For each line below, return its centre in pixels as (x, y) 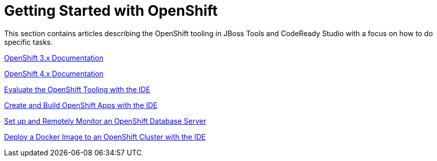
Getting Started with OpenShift (111, 11)
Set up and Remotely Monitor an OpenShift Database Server (105, 121)
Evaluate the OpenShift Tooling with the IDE (77, 89)
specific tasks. (29, 42)
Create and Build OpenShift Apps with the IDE (81, 105)
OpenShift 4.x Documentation (54, 73)
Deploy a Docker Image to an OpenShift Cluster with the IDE (105, 137)
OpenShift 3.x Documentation (54, 58)
